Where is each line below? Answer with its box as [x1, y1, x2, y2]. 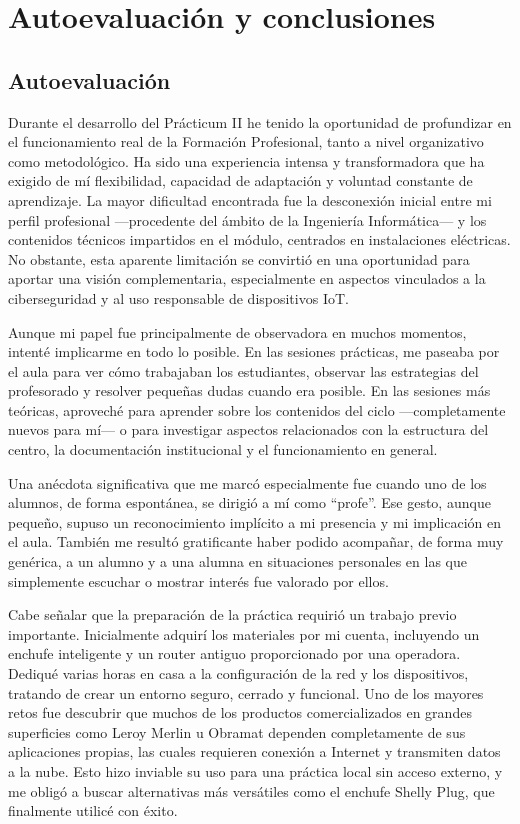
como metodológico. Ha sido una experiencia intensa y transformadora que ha [8, 150, 485, 171]
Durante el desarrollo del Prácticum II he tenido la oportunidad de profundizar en [8, 111, 512, 132]
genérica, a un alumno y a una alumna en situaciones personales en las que [8, 551, 467, 572]
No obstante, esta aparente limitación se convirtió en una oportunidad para [8, 248, 470, 269]
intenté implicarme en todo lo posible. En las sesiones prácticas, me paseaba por [8, 341, 500, 362]
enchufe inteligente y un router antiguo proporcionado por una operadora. [8, 643, 461, 664]
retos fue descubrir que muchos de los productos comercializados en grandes [8, 702, 472, 723]
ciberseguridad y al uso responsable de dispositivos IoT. [8, 287, 349, 308]
